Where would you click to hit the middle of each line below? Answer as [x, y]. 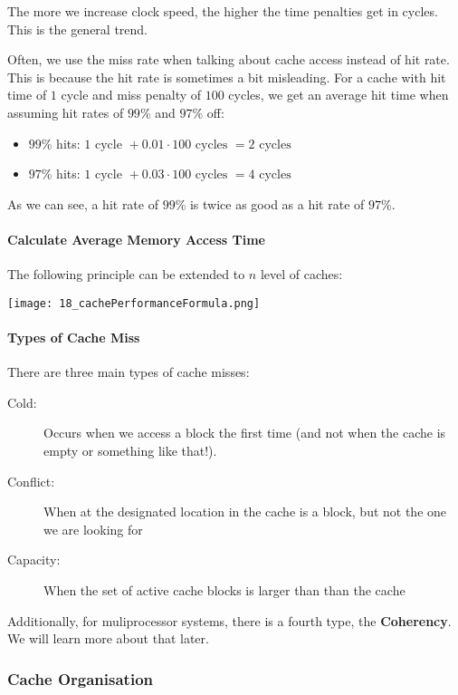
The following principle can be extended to [126, 274]
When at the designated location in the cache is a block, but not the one [245, 512]
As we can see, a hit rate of [83, 203]
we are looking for [93, 529]
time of [27, 95]
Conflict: [31, 481]
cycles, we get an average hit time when [339, 95]
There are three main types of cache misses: [129, 372]
